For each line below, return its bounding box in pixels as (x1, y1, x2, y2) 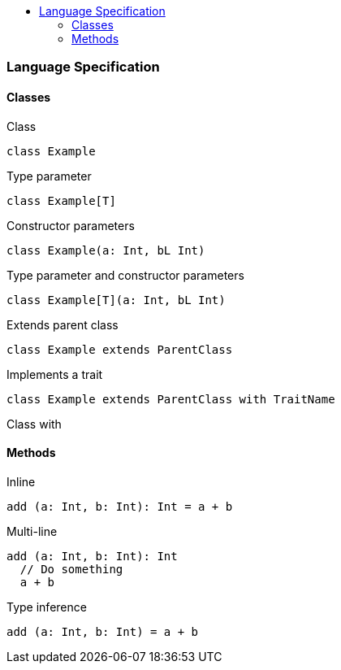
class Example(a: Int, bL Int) (6, 243, 205, 257)
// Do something (19, 562, 123, 576)
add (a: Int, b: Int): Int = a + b (6, 499, 233, 513)
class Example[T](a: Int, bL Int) (6, 293, 226, 307)
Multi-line (6, 524, 58, 538)
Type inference (6, 599, 87, 614)
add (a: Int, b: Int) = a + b (6, 624, 199, 638)
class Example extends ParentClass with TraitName (6, 392, 335, 406)
